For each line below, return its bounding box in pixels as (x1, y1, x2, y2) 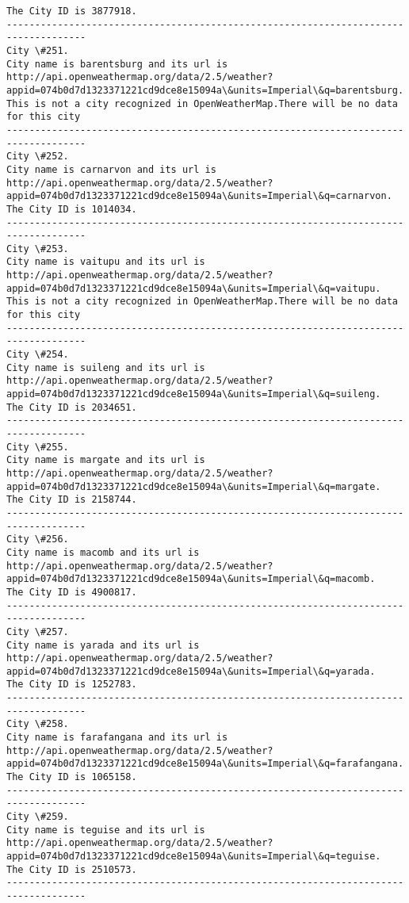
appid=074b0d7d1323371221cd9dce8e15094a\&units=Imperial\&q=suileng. (6, 388, 381, 400)
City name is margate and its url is (6, 454, 205, 466)
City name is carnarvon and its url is (6, 163, 216, 175)
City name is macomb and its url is (6, 546, 200, 558)
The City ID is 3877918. (6, 6, 137, 17)
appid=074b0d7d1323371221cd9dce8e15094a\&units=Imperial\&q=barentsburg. (6, 84, 404, 96)
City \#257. (6, 626, 69, 637)
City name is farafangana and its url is (6, 732, 228, 744)
